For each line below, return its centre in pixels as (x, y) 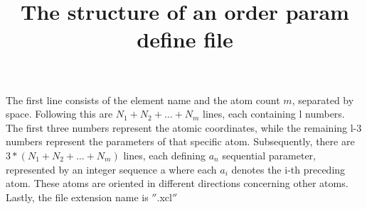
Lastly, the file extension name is (77, 197)
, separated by (323, 100)
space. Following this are (59, 114)
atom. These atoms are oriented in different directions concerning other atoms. (177, 183)
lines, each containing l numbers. (274, 114)
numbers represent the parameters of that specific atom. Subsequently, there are (180, 141)
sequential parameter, (269, 155)
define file (185, 39)
